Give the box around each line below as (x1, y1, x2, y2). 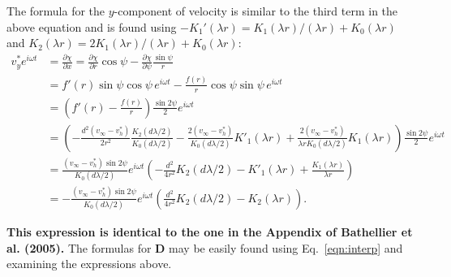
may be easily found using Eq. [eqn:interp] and (169, 239, 403, 256)
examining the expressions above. (6, 255, 172, 272)
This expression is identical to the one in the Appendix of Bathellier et (6, 223, 413, 240)
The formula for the (6, 2, 105, 19)
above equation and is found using (6, 18, 177, 35)
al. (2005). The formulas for (6, 239, 152, 256)
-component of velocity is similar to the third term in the (114, 2, 398, 19)
